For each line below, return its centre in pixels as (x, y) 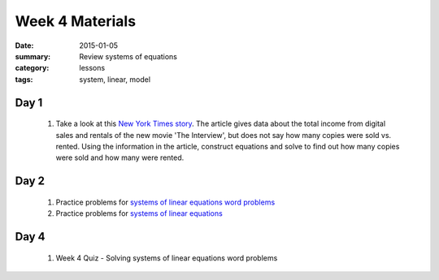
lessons (92, 68)
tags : (24, 79)
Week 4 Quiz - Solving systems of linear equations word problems (167, 258)
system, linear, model (115, 79)
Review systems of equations (128, 56)
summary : (33, 56)
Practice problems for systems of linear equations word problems (165, 202)
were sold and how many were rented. (120, 157)
